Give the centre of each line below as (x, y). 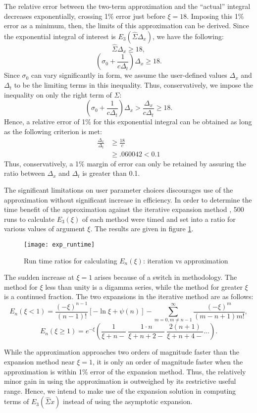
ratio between (25, 173)
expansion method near (39, 361)
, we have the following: (188, 36)
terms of (17, 401)
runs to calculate (29, 219)
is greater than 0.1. (111, 173)
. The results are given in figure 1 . (142, 229)
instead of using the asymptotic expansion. (128, 401)
